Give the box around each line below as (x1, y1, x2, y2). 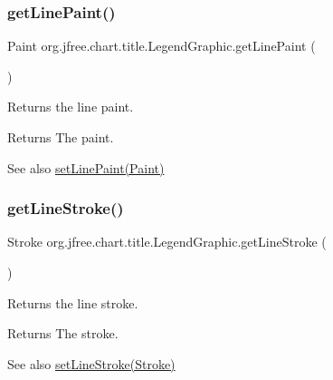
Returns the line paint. (7, 97, 134, 116)
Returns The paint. (7, 128, 114, 146)
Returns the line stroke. (7, 293, 138, 312)
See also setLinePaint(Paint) (7, 158, 165, 177)
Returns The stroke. (7, 324, 119, 343)
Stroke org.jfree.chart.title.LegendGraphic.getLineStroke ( (7, 232, 327, 251)
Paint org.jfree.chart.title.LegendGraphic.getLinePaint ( (7, 36, 316, 55)
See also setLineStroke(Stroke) (7, 354, 176, 373)
